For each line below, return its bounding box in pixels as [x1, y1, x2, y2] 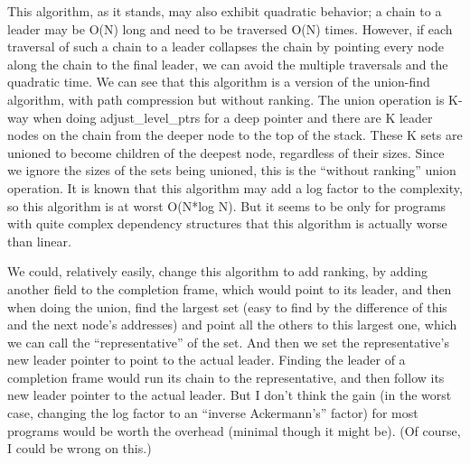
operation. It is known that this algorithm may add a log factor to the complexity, [7, 178, 463, 197]
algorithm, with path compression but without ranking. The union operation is [7, 89, 445, 108]
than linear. [7, 231, 71, 250]
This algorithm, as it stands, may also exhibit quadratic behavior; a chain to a [7, 2, 442, 20]
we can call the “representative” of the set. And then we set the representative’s [7, 332, 449, 351]
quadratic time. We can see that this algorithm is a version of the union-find [7, 72, 430, 91]
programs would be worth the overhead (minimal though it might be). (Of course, [7, 421, 461, 440]
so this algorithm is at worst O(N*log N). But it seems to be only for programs [7, 196, 446, 215]
